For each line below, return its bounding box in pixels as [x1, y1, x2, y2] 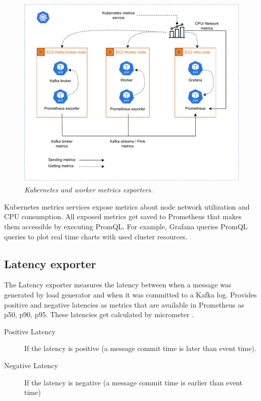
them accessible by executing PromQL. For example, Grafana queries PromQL [4, 221, 248, 231]
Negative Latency [4, 360, 58, 370]
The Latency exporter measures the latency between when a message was [4, 279, 232, 290]
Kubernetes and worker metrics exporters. [24, 184, 153, 195]
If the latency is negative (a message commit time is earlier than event [24, 377, 243, 387]
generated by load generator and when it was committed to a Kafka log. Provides [4, 289, 257, 299]
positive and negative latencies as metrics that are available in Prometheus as [4, 299, 244, 310]
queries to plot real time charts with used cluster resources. [4, 231, 188, 241]
